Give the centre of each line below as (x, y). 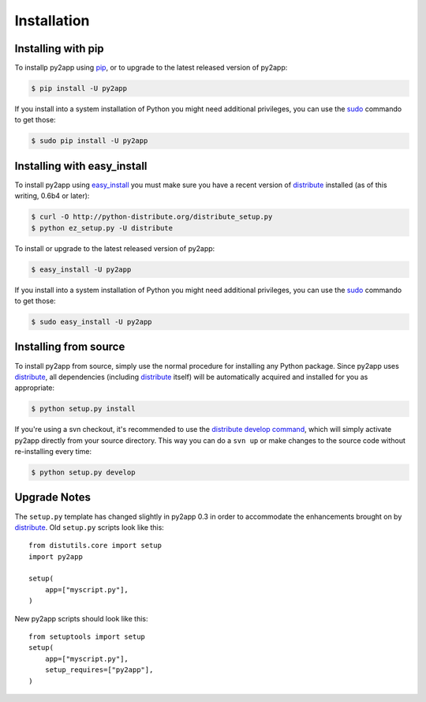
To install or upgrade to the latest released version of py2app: (115, 248)
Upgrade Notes (52, 497)
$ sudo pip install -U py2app (90, 141)
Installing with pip (59, 49)
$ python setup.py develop (83, 473)
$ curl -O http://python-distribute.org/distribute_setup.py (152, 217)
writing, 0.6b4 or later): (52, 196)
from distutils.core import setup (95, 546)
